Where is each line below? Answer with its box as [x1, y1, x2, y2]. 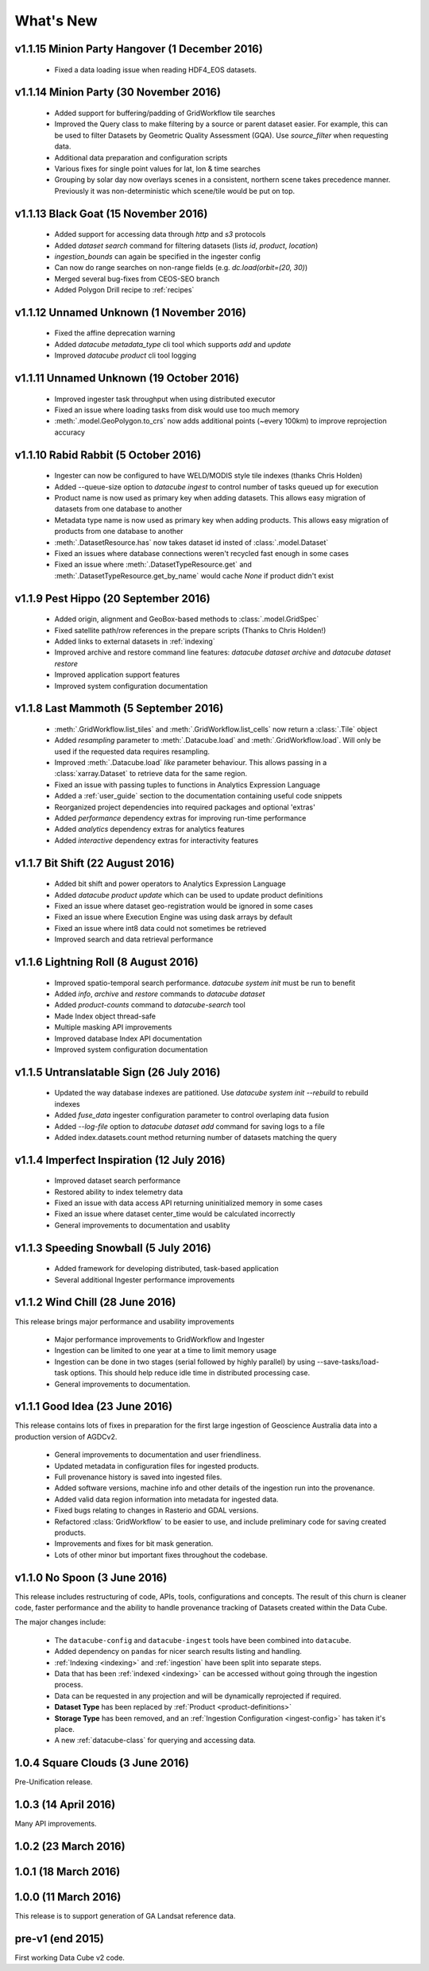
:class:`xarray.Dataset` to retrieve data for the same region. [54, 769, 248, 779]
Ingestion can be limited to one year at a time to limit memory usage [54, 1346, 277, 1355]
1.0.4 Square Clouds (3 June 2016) [14, 1757, 190, 1770]
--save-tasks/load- [316, 1357, 380, 1366]
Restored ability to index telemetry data [54, 1187, 184, 1196]
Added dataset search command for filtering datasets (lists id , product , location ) [54, 241, 319, 250]
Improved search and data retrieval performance [54, 934, 214, 945]
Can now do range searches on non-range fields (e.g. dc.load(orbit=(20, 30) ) [54, 263, 308, 272]
